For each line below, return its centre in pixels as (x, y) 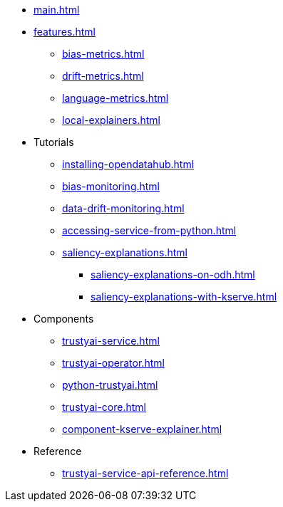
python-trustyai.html (110, 385)
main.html (57, 10)
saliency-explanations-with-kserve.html (184, 297)
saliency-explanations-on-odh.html (173, 275)
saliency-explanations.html (125, 252)
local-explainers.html (111, 120)
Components (64, 319)
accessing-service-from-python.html (149, 230)
